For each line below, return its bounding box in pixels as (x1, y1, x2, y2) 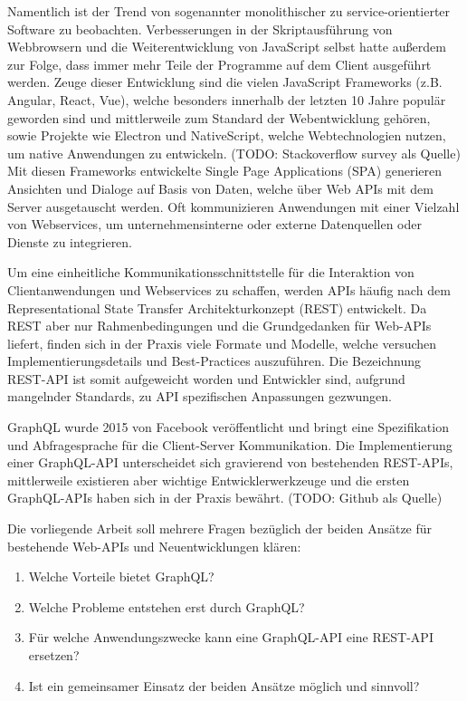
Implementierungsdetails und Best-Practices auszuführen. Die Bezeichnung (7, 351, 422, 370)
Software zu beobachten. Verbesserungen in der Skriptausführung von (7, 19, 393, 38)
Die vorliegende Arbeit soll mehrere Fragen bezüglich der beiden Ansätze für (7, 519, 433, 538)
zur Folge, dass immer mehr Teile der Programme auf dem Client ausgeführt (7, 54, 432, 73)
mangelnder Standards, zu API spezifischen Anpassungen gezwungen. (7, 387, 392, 406)
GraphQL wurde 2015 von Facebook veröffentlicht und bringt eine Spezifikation (7, 418, 449, 437)
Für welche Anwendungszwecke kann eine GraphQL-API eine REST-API (28, 628, 434, 647)
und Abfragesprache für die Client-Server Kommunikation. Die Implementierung (7, 435, 453, 454)
